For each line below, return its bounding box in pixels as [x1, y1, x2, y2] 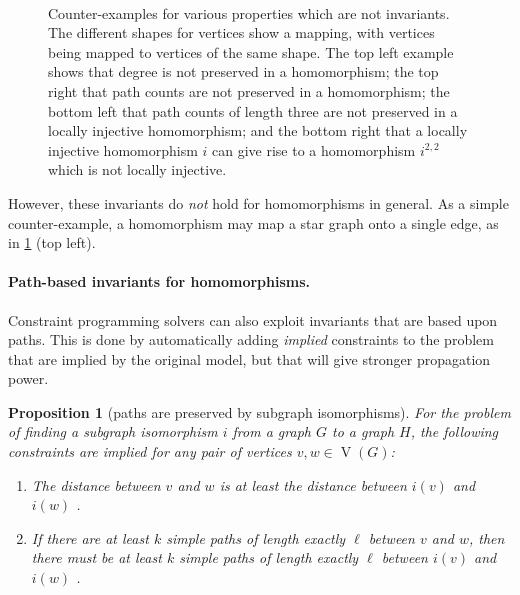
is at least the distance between [219, 474, 407, 495]
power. [8, 368, 49, 389]
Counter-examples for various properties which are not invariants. [48, 2, 450, 23]
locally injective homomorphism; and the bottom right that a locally [48, 120, 468, 141]
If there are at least [31, 527, 149, 548]
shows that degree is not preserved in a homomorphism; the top [48, 61, 439, 82]
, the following [410, 421, 499, 442]
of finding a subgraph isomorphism [8, 421, 218, 442]
